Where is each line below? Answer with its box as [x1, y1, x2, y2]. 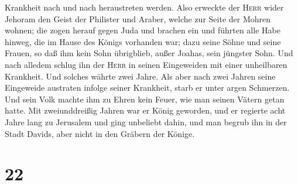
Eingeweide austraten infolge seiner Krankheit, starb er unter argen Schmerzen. [5, 81, 290, 94]
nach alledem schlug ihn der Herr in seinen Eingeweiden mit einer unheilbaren [5, 58, 287, 70]
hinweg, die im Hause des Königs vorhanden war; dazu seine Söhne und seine [5, 35, 281, 47]
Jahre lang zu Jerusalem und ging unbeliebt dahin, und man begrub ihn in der [5, 115, 287, 128]
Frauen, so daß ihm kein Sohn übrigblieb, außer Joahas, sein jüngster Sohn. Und [5, 47, 293, 59]
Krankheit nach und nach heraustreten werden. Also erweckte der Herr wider [5, 1, 284, 13]
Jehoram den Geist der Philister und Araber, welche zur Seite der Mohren [5, 12, 271, 25]
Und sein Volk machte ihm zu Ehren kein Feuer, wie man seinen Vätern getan [5, 92, 285, 105]
